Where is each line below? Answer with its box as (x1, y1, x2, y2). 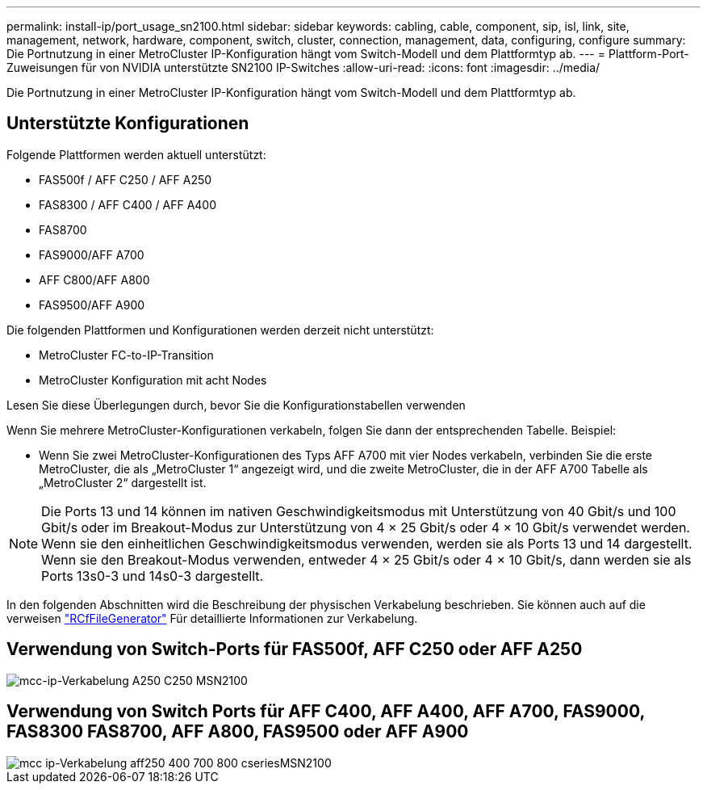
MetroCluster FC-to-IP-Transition (39, 347, 214, 362)
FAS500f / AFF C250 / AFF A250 (39, 172, 212, 187)
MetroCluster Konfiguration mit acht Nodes (39, 372, 267, 387)
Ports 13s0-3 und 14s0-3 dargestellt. (41, 567, 264, 584)
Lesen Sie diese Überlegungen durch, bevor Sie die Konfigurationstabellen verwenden (6, 397, 466, 412)
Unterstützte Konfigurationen (6, 113, 249, 134)
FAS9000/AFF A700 (39, 247, 144, 262)
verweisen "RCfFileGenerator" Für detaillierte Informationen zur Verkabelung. (6, 611, 418, 625)
